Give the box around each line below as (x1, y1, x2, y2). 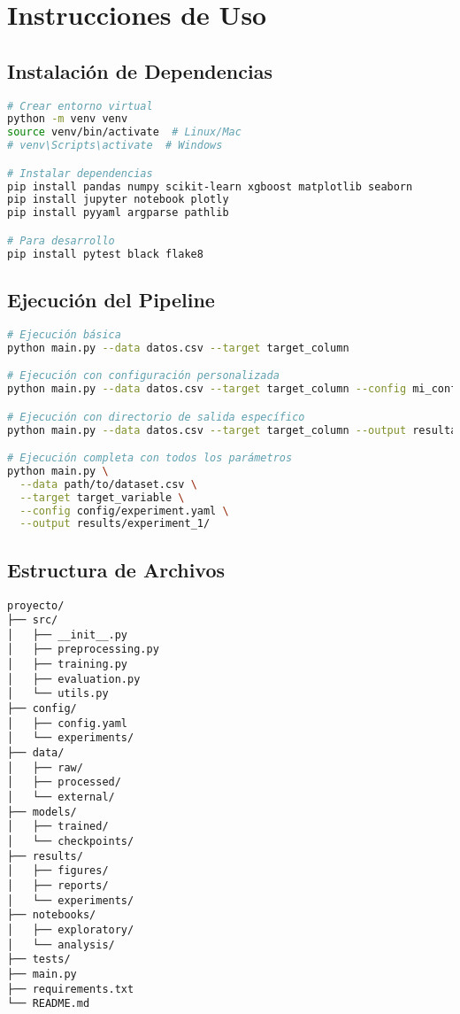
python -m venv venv (7, 112, 128, 126)
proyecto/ (7, 599, 65, 612)
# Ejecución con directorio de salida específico (7, 410, 305, 423)
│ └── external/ (7, 791, 115, 804)
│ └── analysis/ (7, 938, 115, 951)
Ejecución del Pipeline (7, 286, 215, 313)
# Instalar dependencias (7, 166, 153, 180)
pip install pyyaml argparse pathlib (7, 206, 229, 220)
